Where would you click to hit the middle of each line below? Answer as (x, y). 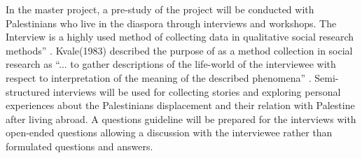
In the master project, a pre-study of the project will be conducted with (160, 9)
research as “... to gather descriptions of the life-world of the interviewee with (171, 64)
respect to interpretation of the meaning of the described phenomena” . (159, 77)
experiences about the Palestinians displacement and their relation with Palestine (180, 105)
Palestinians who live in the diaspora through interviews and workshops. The (171, 23)
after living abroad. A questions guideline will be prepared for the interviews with (181, 118)
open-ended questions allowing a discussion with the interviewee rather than (169, 132)
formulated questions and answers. (79, 146)
